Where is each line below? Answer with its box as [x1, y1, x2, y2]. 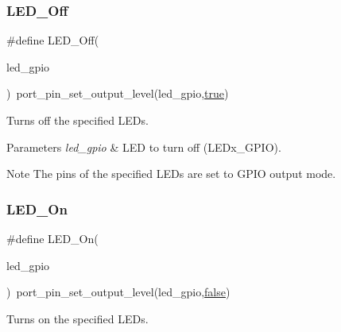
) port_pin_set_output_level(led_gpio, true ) [6, 85, 229, 102]
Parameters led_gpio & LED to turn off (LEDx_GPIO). [6, 138, 281, 155]
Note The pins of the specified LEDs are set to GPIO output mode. [6, 165, 336, 182]
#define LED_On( [6, 230, 99, 246]
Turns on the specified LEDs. [6, 310, 149, 326]
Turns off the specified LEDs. [6, 112, 149, 128]
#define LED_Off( [6, 32, 99, 48]
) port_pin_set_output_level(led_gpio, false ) [6, 284, 231, 300]
